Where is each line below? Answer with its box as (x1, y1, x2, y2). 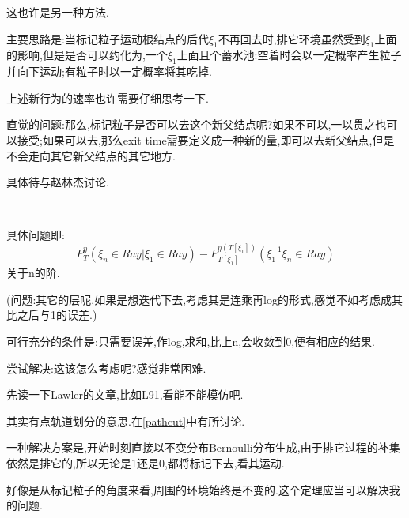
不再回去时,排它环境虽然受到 (218, 30, 365, 47)
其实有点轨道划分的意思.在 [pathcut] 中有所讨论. (6, 412, 245, 429)
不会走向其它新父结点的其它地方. (6, 147, 176, 163)
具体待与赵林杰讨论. (6, 174, 109, 190)
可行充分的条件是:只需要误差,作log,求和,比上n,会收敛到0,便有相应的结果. (6, 332, 375, 349)
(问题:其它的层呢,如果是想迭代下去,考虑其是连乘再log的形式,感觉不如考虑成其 (6, 291, 403, 307)
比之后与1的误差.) (6, 306, 97, 323)
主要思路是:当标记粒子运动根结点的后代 (6, 30, 209, 47)
